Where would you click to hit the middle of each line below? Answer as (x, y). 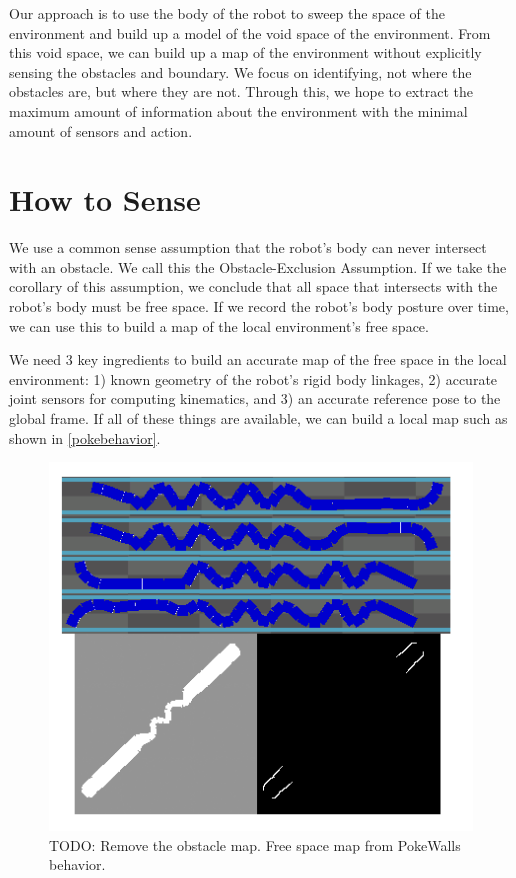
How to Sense (105, 199)
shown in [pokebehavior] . (85, 437)
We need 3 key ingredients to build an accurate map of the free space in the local (258, 359)
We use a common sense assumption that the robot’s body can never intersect (248, 247)
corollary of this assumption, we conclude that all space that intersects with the (253, 286)
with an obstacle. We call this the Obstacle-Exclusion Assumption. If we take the (258, 266)
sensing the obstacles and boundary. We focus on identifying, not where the (240, 71)
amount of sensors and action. (101, 130)
